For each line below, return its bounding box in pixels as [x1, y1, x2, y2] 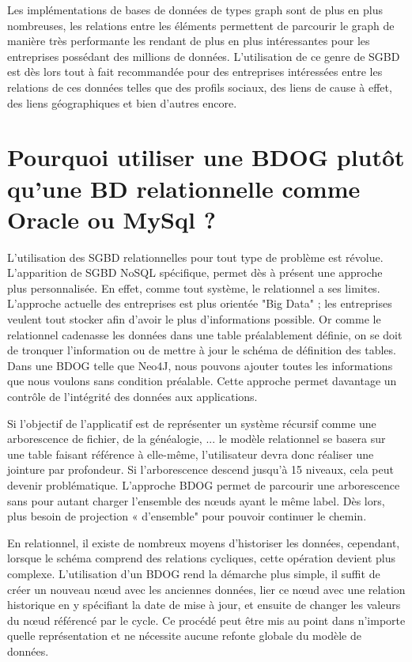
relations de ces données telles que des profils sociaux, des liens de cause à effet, [7, 78, 392, 95]
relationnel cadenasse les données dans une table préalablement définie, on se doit [7, 326, 403, 342]
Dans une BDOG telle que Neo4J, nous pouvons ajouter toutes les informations [7, 357, 393, 373]
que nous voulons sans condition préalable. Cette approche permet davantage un [7, 373, 397, 389]
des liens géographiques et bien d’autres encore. [7, 94, 237, 111]
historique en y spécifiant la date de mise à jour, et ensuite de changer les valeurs [7, 596, 401, 613]
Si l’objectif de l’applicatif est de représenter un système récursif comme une [7, 414, 376, 431]
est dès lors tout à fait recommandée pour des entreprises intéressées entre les [7, 63, 383, 80]
